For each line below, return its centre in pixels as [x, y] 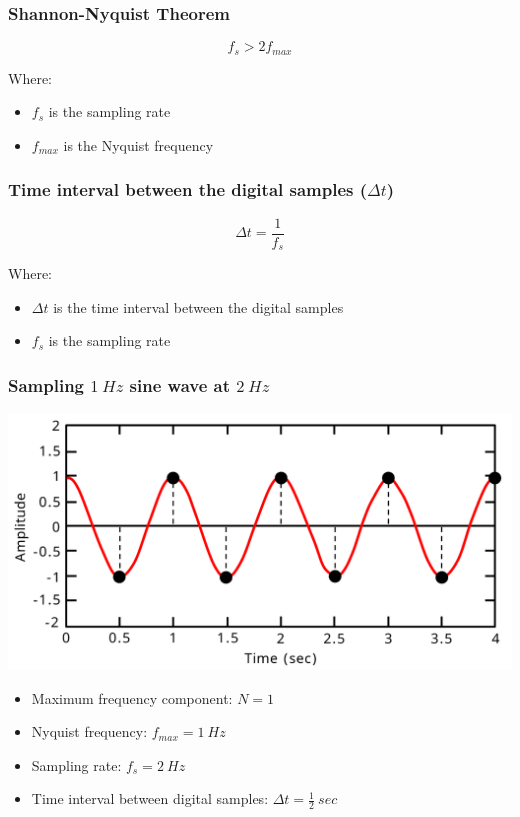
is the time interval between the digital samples [198, 306]
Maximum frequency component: [132, 697]
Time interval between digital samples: [150, 798]
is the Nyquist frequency [138, 144]
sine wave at [180, 384]
